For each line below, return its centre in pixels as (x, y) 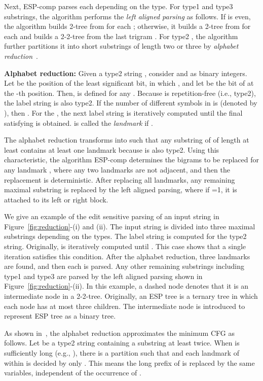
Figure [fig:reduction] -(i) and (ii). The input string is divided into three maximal (130, 226)
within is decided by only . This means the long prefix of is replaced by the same (129, 362)
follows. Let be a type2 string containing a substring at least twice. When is (122, 343)
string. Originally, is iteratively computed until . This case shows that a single (125, 246)
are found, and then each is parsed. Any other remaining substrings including (124, 266)
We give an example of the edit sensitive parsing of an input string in (112, 216)
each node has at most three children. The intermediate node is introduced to (125, 306)
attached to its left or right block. (56, 199)
